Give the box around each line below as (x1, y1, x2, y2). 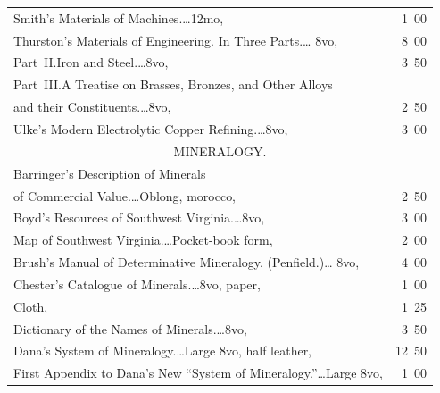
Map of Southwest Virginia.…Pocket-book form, (13, 230, 273, 249)
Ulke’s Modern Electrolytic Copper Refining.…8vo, (13, 119, 288, 138)
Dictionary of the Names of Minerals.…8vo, (13, 319, 247, 338)
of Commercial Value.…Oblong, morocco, (13, 186, 237, 205)
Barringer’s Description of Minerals (13, 163, 206, 182)
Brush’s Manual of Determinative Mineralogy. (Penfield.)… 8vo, (13, 253, 360, 272)
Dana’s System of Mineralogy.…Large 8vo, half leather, (13, 341, 312, 360)
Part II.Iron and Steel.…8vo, (13, 53, 169, 71)
